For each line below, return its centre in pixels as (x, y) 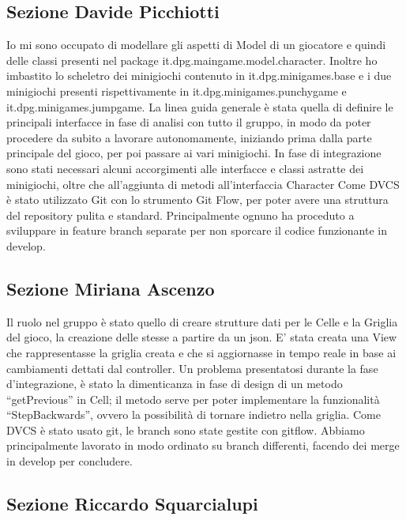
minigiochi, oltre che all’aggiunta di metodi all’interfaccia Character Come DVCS (203, 184)
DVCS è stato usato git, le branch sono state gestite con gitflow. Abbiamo (186, 430)
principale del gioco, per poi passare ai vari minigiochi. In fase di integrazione (194, 153)
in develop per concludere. (70, 461)
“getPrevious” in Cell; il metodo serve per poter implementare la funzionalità (193, 399)
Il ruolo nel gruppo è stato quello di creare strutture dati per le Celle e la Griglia (202, 321)
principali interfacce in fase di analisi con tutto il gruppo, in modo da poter (189, 122)
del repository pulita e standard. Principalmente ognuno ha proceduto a (180, 215)
